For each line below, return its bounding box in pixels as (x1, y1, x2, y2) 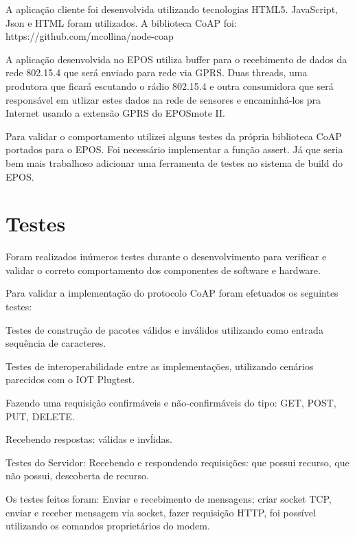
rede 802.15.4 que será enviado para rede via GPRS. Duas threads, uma (5, 65, 308, 80)
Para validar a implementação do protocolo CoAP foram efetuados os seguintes (5, 286, 339, 300)
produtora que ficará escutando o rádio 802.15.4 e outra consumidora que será (5, 78, 334, 93)
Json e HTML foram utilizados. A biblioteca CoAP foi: (5, 15, 237, 30)
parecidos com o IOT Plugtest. (5, 372, 135, 387)
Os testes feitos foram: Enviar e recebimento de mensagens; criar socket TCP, (5, 491, 332, 505)
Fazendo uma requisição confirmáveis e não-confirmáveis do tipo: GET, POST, (5, 396, 336, 409)
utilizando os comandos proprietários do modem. (5, 518, 210, 533)
